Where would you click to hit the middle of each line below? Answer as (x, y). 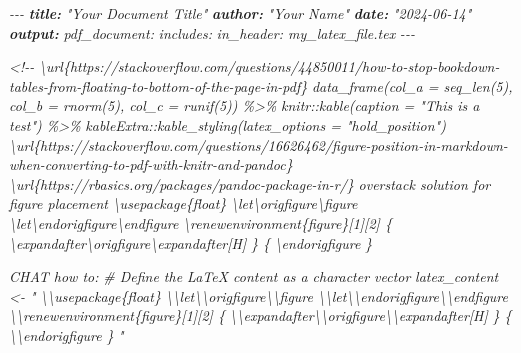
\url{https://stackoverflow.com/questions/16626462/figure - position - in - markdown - (258, 144)
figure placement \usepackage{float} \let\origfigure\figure (183, 203)
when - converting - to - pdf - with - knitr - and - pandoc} (151, 164)
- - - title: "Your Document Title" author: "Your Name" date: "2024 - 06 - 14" (240, 13)
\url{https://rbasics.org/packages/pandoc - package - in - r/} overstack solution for (250, 183)
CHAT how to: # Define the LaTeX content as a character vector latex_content (254, 276)
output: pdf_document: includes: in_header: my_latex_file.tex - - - (212, 32)
